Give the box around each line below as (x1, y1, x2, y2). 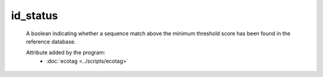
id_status (11, 9, 58, 22)
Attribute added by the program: (26, 49, 106, 56)
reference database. (26, 38, 76, 45)
